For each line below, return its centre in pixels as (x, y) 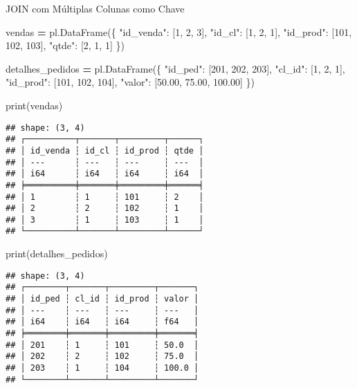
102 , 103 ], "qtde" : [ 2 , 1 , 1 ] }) (65, 45)
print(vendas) (34, 105)
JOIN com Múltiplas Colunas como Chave (95, 8)
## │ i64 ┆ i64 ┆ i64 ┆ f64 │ (102, 322)
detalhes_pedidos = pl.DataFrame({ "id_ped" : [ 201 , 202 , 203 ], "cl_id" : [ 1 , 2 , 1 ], (175, 68)
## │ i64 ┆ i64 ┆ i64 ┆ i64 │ (105, 174)
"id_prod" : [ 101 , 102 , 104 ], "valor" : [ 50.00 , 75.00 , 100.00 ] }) (130, 82)
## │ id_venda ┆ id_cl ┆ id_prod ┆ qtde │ (105, 150)
